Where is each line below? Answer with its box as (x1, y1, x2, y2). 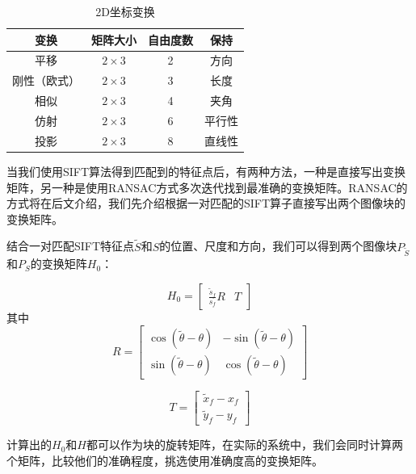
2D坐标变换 (95, 3, 155, 19)
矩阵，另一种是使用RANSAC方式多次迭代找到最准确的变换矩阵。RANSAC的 (6, 178, 408, 195)
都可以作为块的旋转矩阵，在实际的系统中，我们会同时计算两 (86, 436, 403, 453)
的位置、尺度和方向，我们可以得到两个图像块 (159, 237, 397, 254)
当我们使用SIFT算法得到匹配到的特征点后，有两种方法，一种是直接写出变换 (6, 162, 406, 179)
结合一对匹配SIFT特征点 (6, 237, 135, 254)
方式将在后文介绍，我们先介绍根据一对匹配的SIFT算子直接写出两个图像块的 (6, 195, 406, 212)
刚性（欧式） (12, 72, 80, 89)
